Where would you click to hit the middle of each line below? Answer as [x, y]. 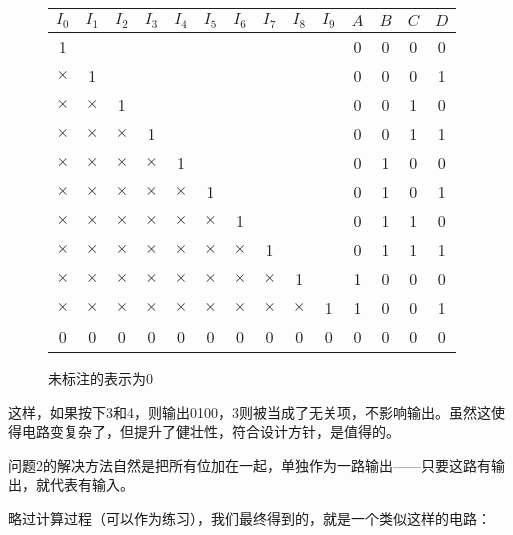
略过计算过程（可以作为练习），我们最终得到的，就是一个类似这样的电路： [249, 517]
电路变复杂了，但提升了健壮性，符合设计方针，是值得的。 [210, 431]
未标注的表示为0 [100, 377]
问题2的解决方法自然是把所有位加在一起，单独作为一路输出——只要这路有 [249, 464]
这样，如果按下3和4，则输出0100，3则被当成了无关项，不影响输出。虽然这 [249, 411]
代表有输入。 [91, 484]
